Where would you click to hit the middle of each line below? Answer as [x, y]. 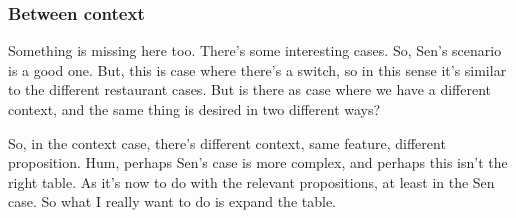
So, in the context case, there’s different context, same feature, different [227, 142]
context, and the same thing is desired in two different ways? [194, 109]
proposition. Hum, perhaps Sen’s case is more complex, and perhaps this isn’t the [258, 162]
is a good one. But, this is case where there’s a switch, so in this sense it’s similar [257, 69]
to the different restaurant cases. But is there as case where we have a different [249, 89]
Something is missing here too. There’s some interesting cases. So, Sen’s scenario [255, 50]
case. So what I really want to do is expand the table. [172, 201]
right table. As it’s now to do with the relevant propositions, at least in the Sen [251, 181]
